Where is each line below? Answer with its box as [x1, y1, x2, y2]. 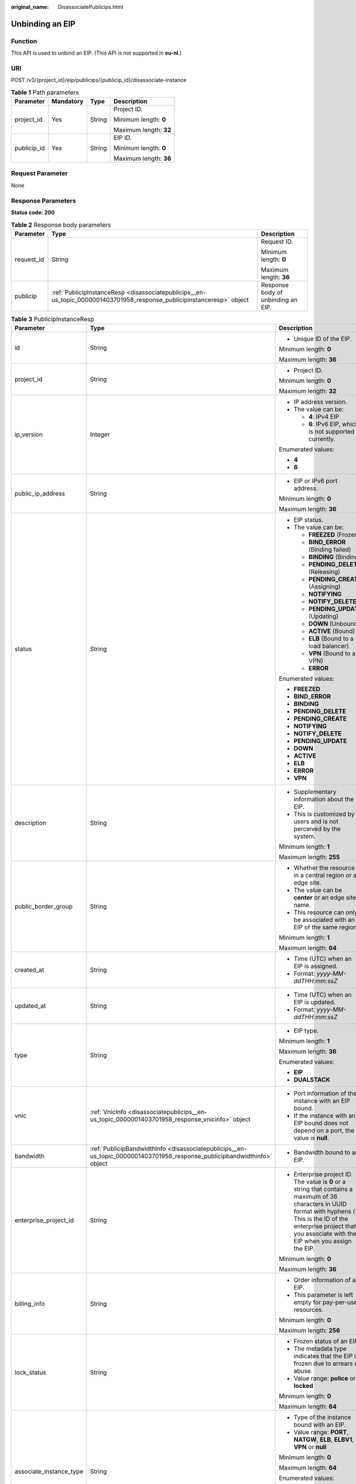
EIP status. [294, 516, 323, 524]
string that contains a [294, 1185, 353, 1193]
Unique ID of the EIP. [294, 335, 352, 343]
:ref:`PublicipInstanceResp [51, 288, 125, 296]
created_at [14, 966, 44, 974]
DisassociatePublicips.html [58, 4, 124, 10]
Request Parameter [11, 169, 68, 177]
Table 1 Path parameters [11, 88, 80, 96]
